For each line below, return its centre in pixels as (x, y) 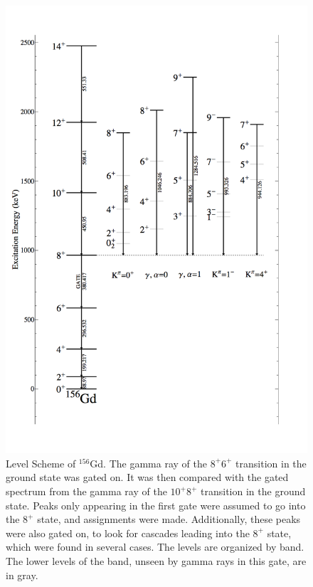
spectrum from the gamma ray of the (86, 491)
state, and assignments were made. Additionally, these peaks (169, 519)
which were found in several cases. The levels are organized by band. (155, 547)
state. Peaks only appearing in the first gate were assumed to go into (156, 505)
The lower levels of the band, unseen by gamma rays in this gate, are (156, 560)
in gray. (22, 575)
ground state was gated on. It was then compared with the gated (147, 477)
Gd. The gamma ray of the (148, 463)
